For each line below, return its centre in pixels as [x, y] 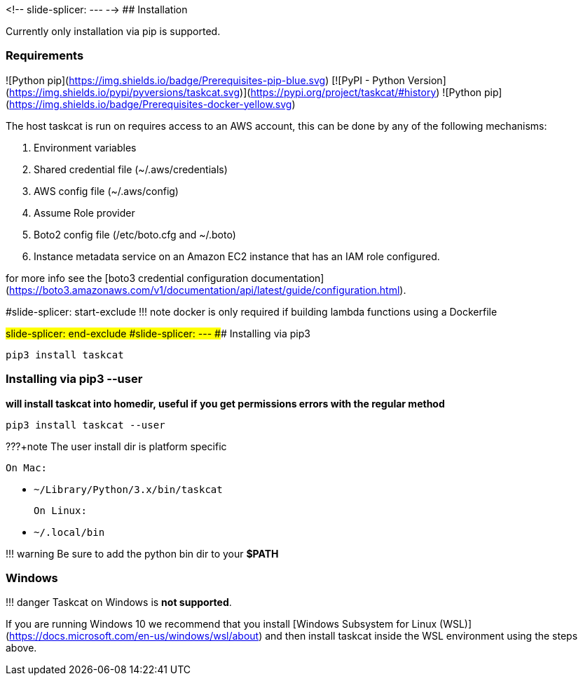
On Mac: [27, 467]
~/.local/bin [69, 532]
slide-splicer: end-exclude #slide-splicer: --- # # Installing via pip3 [158, 333]
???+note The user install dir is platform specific [116, 446]
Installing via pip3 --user [74, 379]
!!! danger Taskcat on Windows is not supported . [119, 602]
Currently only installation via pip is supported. [113, 31]
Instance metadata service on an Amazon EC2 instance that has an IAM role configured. [237, 256]
